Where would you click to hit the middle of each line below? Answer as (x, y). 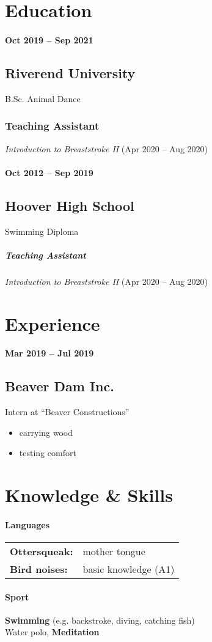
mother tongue (114, 552)
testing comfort (48, 453)
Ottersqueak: (42, 552)
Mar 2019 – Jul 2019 (49, 353)
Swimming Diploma (42, 231)
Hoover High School (70, 205)
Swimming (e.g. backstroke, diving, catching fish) (100, 620)
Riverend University (70, 72)
